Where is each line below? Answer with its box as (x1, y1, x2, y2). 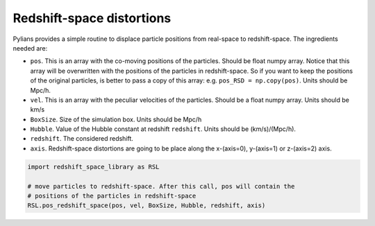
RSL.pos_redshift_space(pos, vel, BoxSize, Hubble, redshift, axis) (27, 202, 266, 209)
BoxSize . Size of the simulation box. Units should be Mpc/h (30, 115, 202, 123)
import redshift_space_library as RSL (27, 163, 160, 171)
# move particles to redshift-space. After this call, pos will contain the (27, 182, 295, 190)
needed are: (12, 44, 48, 52)
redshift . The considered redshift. (30, 134, 133, 143)
